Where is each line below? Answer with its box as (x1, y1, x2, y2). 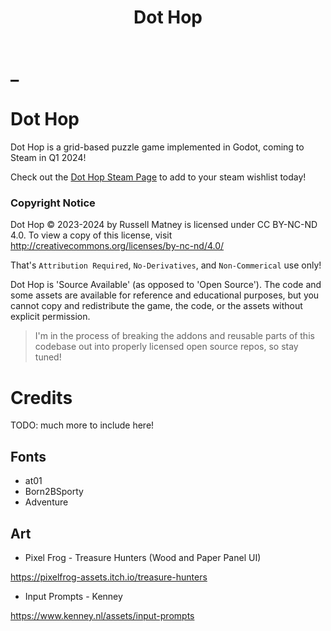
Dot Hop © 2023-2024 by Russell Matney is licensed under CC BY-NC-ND (10, 219, 318, 231)
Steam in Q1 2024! (10, 152, 87, 164)
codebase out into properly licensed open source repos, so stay (34, 341, 299, 353)
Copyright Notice (10, 196, 96, 210)
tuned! (34, 351, 62, 363)
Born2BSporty (24, 486, 84, 498)
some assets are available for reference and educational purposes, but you (10, 289, 320, 301)
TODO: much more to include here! (10, 419, 155, 431)
